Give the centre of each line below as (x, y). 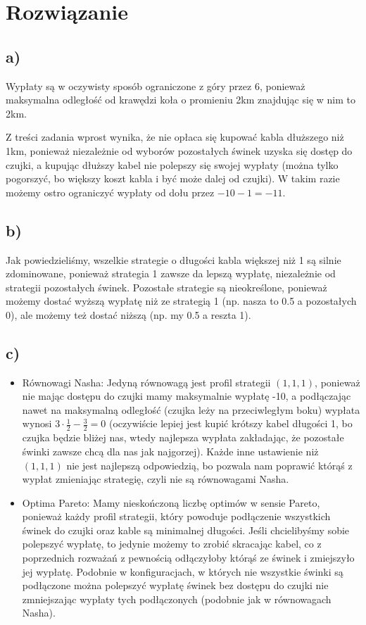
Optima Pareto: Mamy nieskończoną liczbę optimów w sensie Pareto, (171, 502)
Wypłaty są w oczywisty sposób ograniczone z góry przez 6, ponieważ (156, 86)
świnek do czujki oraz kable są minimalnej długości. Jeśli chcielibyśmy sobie (186, 530)
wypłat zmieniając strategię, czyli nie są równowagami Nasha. (156, 479)
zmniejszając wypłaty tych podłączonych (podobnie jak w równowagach (177, 599)
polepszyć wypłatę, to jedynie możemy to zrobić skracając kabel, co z (172, 544)
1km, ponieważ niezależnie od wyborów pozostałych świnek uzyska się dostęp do (179, 150)
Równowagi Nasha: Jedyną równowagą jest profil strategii (146, 382)
